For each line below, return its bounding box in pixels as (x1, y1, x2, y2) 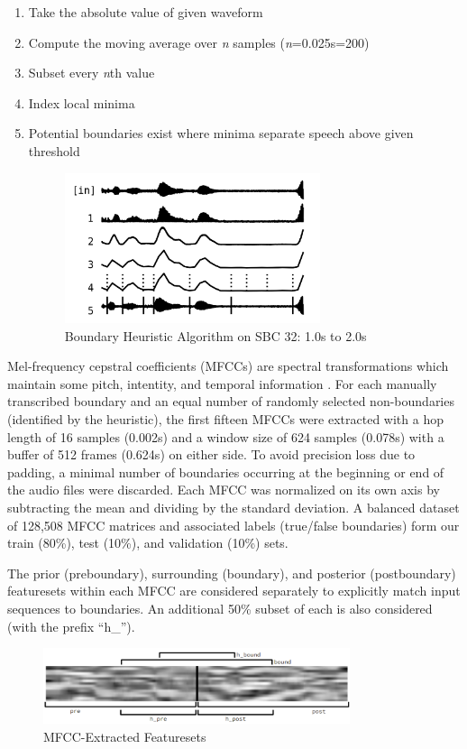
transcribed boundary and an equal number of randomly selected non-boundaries (7, 392, 454, 411)
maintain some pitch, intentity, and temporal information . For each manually (7, 374, 437, 393)
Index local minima (28, 93, 135, 112)
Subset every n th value (28, 63, 155, 82)
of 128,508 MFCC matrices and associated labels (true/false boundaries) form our (7, 515, 460, 534)
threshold (28, 141, 80, 160)
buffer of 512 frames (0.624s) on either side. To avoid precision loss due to (7, 445, 416, 464)
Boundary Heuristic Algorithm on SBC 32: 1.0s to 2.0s (64, 326, 367, 345)
